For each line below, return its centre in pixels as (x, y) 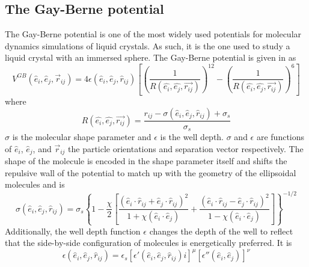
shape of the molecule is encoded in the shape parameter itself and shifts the (146, 161)
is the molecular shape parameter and (82, 137)
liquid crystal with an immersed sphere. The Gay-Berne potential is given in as (151, 57)
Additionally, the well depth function (73, 231)
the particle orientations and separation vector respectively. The (186, 148)
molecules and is (35, 184)
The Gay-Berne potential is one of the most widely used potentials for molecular (153, 34)
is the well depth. (192, 137)
